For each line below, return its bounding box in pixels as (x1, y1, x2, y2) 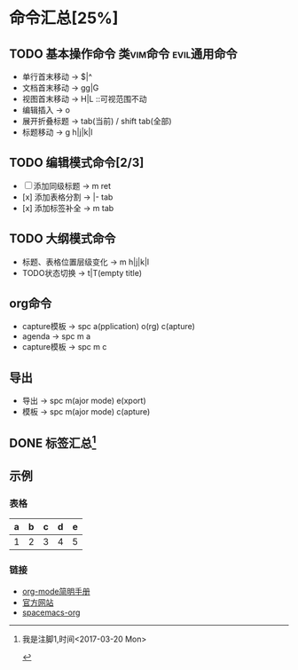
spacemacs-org (21, 607, 81, 618)
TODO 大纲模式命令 (9, 232, 116, 247)
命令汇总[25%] (9, 8, 119, 28)
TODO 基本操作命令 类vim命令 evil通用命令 (9, 46, 238, 61)
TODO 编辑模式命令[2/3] (9, 155, 145, 170)
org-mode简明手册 (21, 586, 90, 596)
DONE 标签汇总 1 (9, 432, 97, 451)
